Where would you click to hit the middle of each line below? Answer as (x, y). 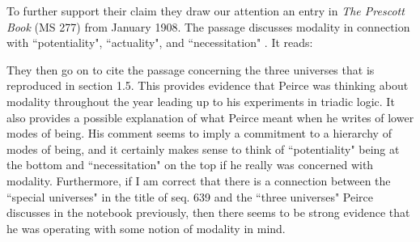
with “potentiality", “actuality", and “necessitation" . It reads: (160, 42)
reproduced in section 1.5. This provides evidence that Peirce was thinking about (208, 85)
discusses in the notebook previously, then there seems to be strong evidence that (208, 212)
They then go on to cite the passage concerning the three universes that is (191, 69)
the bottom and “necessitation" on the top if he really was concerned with (190, 165)
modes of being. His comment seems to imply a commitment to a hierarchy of (199, 133)
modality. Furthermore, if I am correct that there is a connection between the (199, 180)
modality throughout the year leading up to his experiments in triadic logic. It (201, 101)
